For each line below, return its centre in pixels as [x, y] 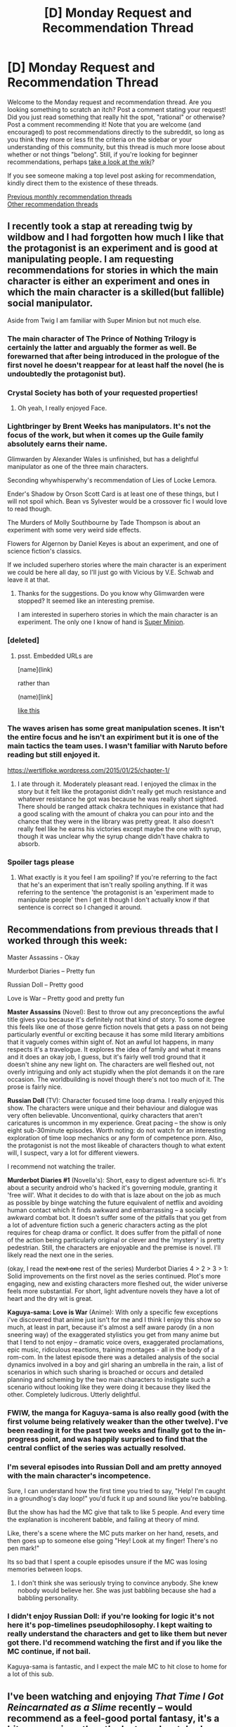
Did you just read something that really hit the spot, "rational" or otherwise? [116, 117]
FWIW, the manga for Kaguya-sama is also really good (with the [118, 1412]
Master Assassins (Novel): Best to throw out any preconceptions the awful [116, 1011]
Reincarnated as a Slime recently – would [100, 1707]
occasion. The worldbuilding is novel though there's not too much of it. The [116, 1079]
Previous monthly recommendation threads [70, 197]
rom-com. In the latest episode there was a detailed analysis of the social [113, 1357]
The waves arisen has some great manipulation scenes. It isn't [116, 728]
